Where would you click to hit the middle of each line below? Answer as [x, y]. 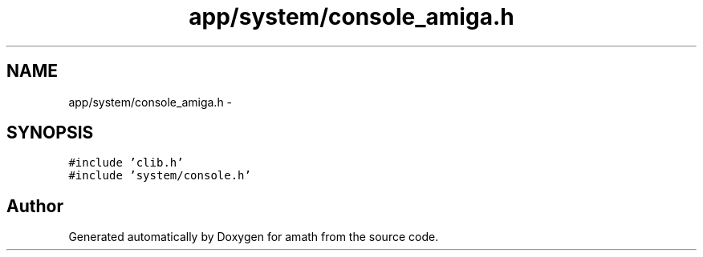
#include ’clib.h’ [126, 163]
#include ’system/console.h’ [160, 176]
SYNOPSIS [50, 133]
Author [35, 206]
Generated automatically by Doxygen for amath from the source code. [254, 237]
